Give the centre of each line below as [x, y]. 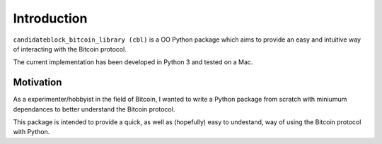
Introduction [50, 18]
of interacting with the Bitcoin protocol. [70, 49]
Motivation [37, 82]
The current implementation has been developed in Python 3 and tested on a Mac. [133, 62]
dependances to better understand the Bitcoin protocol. [94, 109]
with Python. [31, 132]
